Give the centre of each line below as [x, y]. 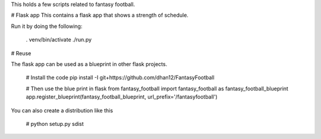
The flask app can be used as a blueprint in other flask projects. [89, 64]
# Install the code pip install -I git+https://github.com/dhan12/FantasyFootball [120, 78]
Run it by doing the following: [47, 26]
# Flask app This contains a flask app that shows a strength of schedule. [100, 15]
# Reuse [21, 53]
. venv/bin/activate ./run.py [59, 40]
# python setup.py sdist [55, 124]
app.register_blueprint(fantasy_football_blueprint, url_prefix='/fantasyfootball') [122, 97]
